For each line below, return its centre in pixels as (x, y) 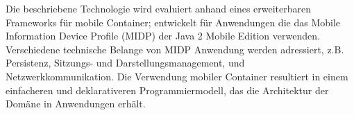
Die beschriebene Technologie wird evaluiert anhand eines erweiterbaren (159, 8)
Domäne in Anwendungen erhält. (76, 104)
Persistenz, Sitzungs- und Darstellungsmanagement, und (125, 63)
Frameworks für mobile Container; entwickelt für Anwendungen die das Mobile (173, 22)
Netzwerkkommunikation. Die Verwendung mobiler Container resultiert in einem (177, 76)
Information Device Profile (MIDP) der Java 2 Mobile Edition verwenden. (163, 36)
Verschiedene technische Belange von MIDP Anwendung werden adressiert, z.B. (175, 49)
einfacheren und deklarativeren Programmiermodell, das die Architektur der (167, 90)
